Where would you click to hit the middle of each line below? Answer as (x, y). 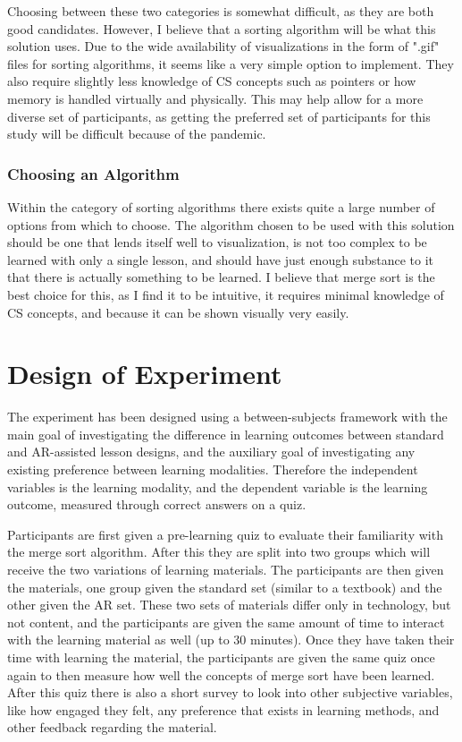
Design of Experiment (145, 374)
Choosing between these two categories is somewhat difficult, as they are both (221, 11)
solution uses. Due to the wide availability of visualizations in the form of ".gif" (223, 46)
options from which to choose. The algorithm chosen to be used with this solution (231, 224)
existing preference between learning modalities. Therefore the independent (213, 469)
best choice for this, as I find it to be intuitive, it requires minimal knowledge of (226, 294)
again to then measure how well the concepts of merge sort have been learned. (221, 674)
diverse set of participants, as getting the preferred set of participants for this (219, 116)
